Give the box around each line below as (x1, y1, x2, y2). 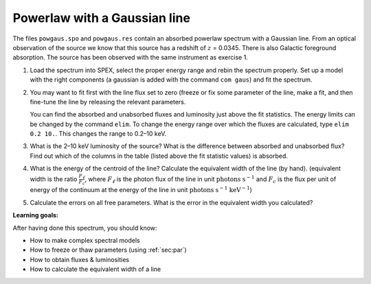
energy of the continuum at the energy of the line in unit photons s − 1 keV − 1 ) (30, 185, 252, 194)
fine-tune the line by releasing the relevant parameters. (30, 97, 186, 106)
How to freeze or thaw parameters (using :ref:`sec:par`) (30, 246, 187, 254)
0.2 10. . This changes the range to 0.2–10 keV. (30, 130, 167, 138)
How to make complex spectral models (30, 236, 140, 244)
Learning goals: (12, 211, 58, 220)
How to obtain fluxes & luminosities (30, 255, 130, 263)
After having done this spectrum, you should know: (12, 224, 157, 232)
